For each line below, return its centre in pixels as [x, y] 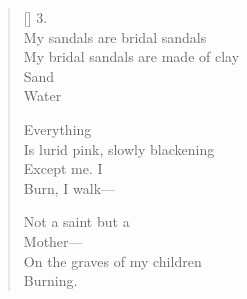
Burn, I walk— [69, 187]
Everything [57, 128]
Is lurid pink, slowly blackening [119, 148]
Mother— [53, 240]
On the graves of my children [112, 260]
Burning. [50, 280]
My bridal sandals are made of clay [131, 56]
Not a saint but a [76, 221]
